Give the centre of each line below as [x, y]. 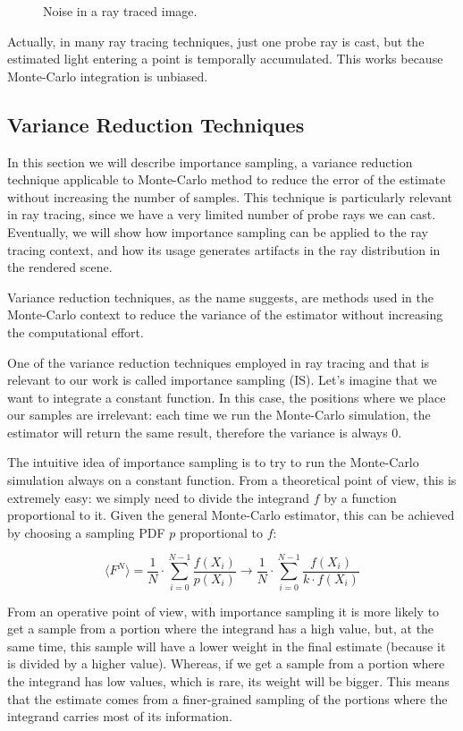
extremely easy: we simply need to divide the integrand [159, 497]
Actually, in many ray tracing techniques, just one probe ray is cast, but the [216, 41]
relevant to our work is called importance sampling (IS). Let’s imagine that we [222, 380]
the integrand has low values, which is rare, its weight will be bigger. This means [228, 680]
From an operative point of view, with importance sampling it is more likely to [223, 611]
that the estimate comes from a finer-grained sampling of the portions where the [227, 698]
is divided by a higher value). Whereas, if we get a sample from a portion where [226, 663]
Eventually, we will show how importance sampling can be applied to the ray [218, 231]
